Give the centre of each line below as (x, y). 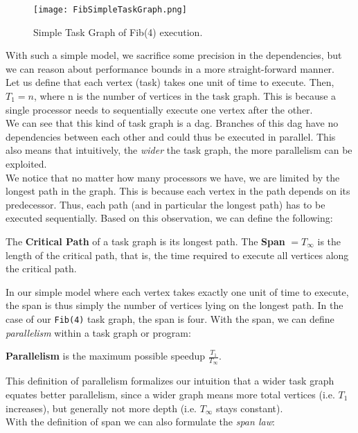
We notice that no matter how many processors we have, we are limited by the (173, 177)
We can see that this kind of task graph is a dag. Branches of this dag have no (172, 123)
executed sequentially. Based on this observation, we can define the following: (169, 218)
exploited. (26, 164)
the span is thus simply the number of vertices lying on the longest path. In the (174, 305)
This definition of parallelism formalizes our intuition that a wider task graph (170, 381)
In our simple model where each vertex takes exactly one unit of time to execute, (177, 291)
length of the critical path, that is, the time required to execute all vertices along (177, 255)
